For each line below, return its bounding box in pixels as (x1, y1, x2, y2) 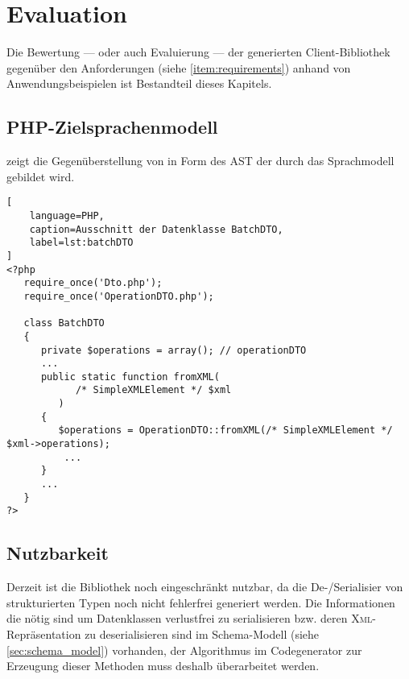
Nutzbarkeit (6, 540, 109, 565)
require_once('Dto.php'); (23, 277, 163, 289)
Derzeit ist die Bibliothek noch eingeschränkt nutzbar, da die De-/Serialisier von (6, 578, 403, 595)
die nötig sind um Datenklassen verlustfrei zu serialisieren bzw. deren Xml (6, 610, 373, 627)
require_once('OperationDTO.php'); (23, 290, 214, 302)
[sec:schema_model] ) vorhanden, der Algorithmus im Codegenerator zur (6, 641, 362, 658)
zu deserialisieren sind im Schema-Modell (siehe (85, 626, 320, 643)
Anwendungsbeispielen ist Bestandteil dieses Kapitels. (6, 75, 272, 92)
